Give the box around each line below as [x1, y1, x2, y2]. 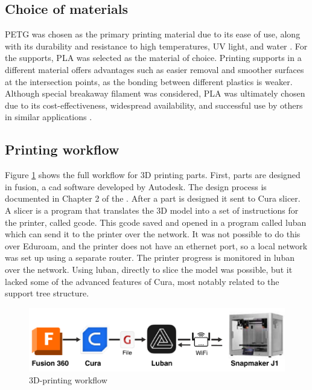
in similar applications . [5, 110, 92, 123]
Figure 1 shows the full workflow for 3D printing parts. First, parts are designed [5, 168, 301, 181]
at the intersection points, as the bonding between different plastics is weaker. [5, 75, 293, 88]
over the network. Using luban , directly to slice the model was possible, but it [5, 263, 293, 275]
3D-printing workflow [29, 373, 107, 386]
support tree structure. [5, 287, 89, 299]
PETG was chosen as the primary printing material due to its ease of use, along [5, 28, 301, 40]
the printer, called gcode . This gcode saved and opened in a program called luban [5, 216, 307, 228]
